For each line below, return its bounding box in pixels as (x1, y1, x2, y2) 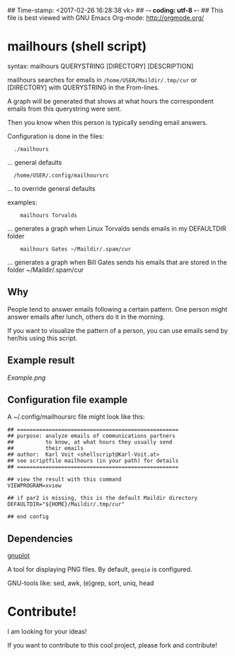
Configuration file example (7, 393, 128, 405)
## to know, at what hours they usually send (7, 439, 173, 446)
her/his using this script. (7, 334, 78, 342)
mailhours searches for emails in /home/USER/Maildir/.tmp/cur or (7, 75, 197, 84)
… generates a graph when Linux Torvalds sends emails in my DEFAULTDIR (7, 224, 227, 233)
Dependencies (7, 532, 73, 545)
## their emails (7, 445, 84, 452)
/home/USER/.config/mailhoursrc (13, 172, 110, 179)
